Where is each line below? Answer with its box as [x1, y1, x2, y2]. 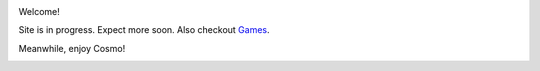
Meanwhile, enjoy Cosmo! [18, 42, 126, 54]
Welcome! [18, 6, 60, 17]
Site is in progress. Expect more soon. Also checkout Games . [18, 24, 270, 36]
